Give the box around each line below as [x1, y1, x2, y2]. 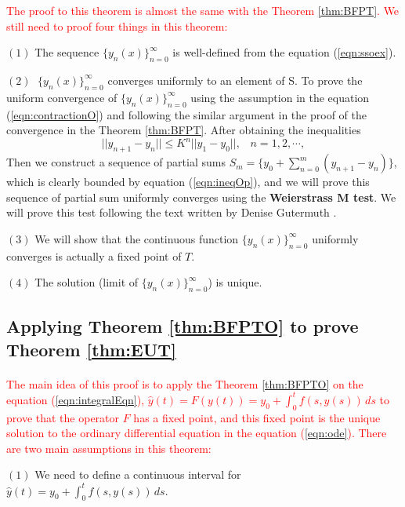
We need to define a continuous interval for [34, 466, 241, 483]
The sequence [34, 44, 99, 60]
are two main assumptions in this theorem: [6, 440, 212, 456]
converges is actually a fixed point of [6, 247, 182, 264]
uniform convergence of [6, 89, 118, 105]
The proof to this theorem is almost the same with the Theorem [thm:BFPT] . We [6, 2, 400, 18]
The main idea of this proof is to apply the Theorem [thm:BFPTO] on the [6, 375, 363, 392]
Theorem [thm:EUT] [6, 337, 176, 361]
